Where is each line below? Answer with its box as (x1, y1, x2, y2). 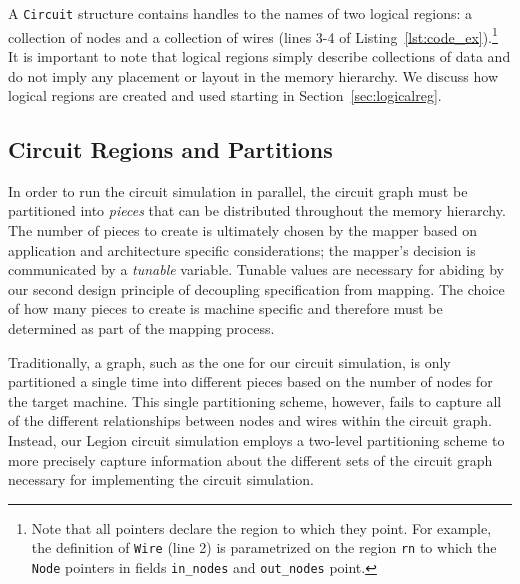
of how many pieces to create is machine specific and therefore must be (8, 298, 443, 319)
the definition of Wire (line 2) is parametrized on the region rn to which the (31, 537, 497, 558)
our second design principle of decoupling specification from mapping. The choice (8, 278, 505, 299)
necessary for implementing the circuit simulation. (8, 469, 315, 490)
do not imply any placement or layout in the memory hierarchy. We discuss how (8, 65, 498, 86)
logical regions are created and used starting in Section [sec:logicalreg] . (8, 85, 442, 106)
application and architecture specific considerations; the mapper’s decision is (8, 239, 476, 260)
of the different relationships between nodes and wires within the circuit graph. (8, 410, 492, 431)
